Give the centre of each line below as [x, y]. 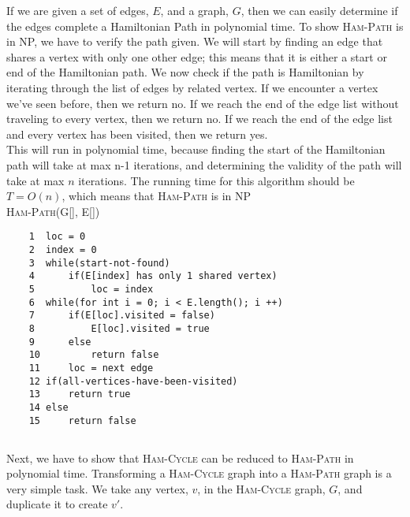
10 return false [94, 355]
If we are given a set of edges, [78, 10]
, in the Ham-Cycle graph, [261, 488]
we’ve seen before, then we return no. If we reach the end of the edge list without [203, 103]
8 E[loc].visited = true [119, 328]
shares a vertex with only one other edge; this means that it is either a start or [197, 56]
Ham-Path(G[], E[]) [53, 211]
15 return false [82, 420]
